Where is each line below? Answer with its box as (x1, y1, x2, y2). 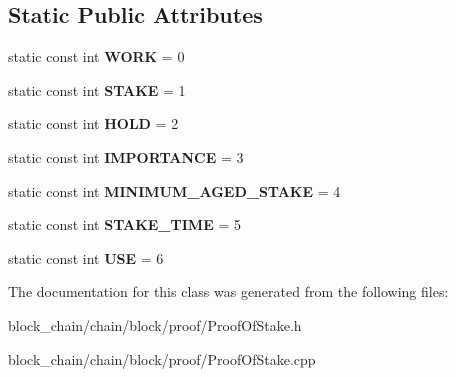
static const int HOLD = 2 (8, 113, 179, 134)
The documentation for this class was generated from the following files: (8, 281, 449, 302)
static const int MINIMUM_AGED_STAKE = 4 (8, 180, 341, 201)
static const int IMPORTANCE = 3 (8, 146, 244, 167)
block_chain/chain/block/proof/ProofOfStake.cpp (8, 348, 316, 369)
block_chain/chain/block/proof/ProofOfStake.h (8, 314, 302, 335)
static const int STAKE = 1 (8, 79, 186, 100)
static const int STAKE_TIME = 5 (8, 214, 241, 235)
